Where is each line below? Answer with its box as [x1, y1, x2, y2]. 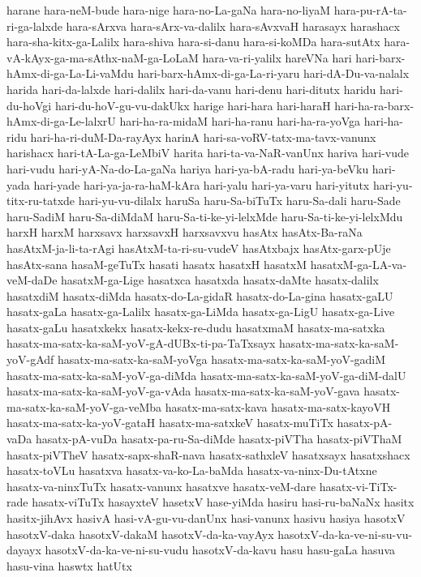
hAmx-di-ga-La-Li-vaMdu [6, 65, 134, 82]
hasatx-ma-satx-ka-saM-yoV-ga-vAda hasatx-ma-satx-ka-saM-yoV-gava [6, 383, 360, 400]
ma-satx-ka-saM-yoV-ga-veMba [6, 398, 162, 415]
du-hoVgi [6, 96, 52, 113]
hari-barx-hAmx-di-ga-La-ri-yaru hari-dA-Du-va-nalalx [137, 65, 410, 82]
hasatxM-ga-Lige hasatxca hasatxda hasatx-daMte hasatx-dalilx [61, 271, 379, 288]
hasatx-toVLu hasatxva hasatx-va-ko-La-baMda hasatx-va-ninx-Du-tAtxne [6, 462, 377, 479]
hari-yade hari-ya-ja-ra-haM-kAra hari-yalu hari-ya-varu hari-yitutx [33, 176, 370, 193]
